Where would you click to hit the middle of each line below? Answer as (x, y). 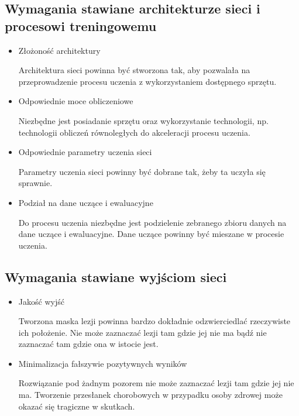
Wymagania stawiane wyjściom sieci (116, 276)
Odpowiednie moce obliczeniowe (76, 101)
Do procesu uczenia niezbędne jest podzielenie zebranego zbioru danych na (152, 222)
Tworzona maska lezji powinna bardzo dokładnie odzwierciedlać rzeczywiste (154, 321)
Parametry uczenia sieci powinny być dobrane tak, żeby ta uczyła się (142, 171)
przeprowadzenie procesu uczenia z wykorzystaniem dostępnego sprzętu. (147, 81)
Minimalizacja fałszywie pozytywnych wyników (103, 363)
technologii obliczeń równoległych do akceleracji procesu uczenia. (134, 132)
